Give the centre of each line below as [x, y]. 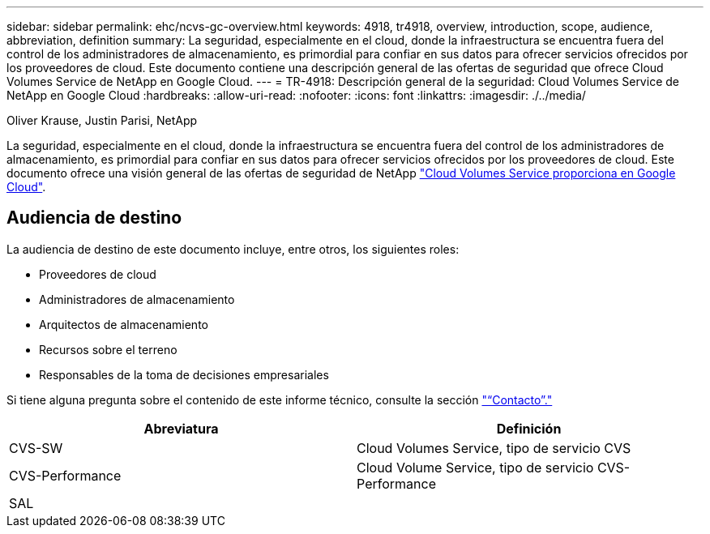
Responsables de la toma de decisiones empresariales [184, 374]
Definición [529, 428]
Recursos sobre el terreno [108, 349]
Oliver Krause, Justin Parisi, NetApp [102, 120]
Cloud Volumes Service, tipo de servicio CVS [494, 448]
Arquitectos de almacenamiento [124, 324]
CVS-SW [36, 448]
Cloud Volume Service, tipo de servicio [475, 467]
